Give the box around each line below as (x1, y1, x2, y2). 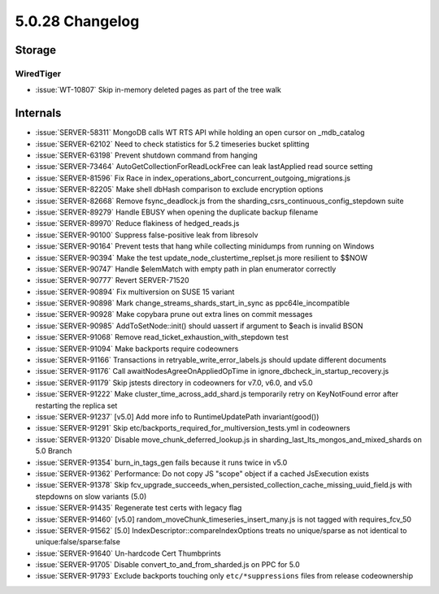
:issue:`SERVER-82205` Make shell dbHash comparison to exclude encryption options (35, 184, 324, 194)
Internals (15, 106, 62, 120)
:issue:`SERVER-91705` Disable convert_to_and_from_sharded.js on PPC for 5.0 (35, 560, 300, 570)
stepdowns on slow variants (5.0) (35, 492, 147, 501)
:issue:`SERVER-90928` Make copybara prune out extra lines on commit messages (35, 310, 313, 319)
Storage (15, 43, 57, 57)
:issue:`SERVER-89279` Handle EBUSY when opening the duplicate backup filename (35, 207, 319, 217)
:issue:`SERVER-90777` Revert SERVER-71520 (35, 275, 190, 285)
